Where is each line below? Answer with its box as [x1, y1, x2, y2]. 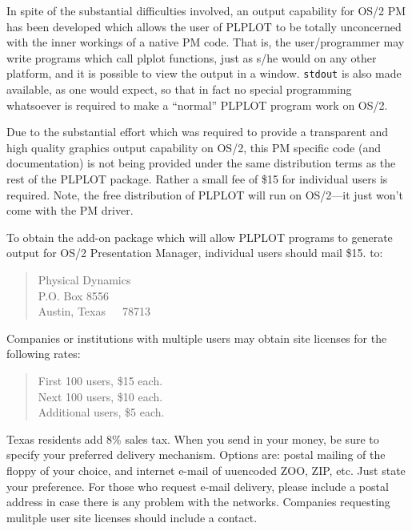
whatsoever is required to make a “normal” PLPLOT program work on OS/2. [6, 96, 388, 113]
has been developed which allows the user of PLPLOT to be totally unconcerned [6, 18, 402, 34]
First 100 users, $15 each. [38, 372, 163, 388]
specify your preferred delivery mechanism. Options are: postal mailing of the [6, 446, 386, 463]
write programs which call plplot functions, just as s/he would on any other [6, 49, 377, 66]
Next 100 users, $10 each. [38, 388, 163, 404]
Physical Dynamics [38, 271, 131, 288]
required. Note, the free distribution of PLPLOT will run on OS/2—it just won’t [6, 186, 403, 203]
